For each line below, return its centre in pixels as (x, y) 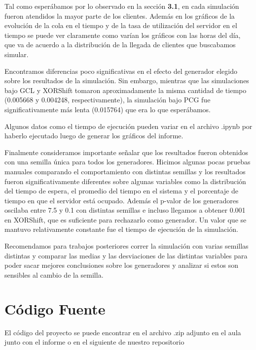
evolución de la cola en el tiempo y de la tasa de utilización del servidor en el (121, 25)
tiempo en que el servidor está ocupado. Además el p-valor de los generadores (122, 200)
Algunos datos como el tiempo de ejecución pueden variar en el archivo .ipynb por (128, 126)
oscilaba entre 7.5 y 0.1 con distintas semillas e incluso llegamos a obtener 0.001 (125, 210)
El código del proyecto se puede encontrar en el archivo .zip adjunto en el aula (123, 332)
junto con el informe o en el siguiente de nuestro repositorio (94, 342)
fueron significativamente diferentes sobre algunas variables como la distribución (125, 181)
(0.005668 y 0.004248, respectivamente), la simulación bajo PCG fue (108, 100)
